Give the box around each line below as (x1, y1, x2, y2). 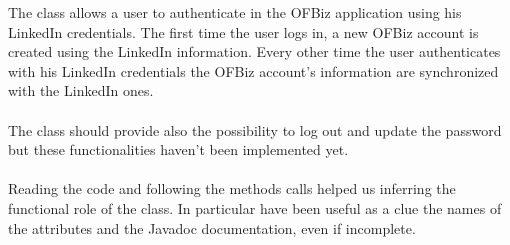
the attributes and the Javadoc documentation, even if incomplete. (8, 217, 416, 238)
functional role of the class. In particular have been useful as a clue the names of (8, 197, 502, 218)
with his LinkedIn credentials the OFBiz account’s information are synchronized (8, 60, 499, 81)
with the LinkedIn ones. (8, 80, 154, 101)
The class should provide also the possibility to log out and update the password (8, 119, 502, 140)
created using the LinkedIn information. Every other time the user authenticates (8, 41, 501, 62)
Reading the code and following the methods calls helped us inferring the (8, 178, 456, 199)
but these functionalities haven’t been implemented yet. (8, 139, 349, 160)
